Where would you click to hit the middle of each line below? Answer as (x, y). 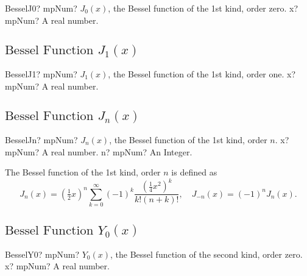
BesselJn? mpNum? (41, 140)
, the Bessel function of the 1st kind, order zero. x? (203, 8)
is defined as (194, 172)
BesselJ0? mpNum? (41, 8)
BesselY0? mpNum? (42, 254)
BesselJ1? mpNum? (41, 74)
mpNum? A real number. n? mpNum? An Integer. (99, 151)
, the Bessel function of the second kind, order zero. (206, 254)
